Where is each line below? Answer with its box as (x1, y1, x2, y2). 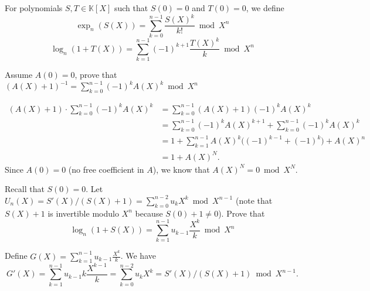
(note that (235, 194, 273, 206)
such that (114, 2, 148, 13)
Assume (5, 69, 33, 81)
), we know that (152, 163, 210, 175)
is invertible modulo (47, 207, 119, 219)
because (135, 207, 163, 219)
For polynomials (5, 2, 63, 13)
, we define (246, 2, 284, 13)
